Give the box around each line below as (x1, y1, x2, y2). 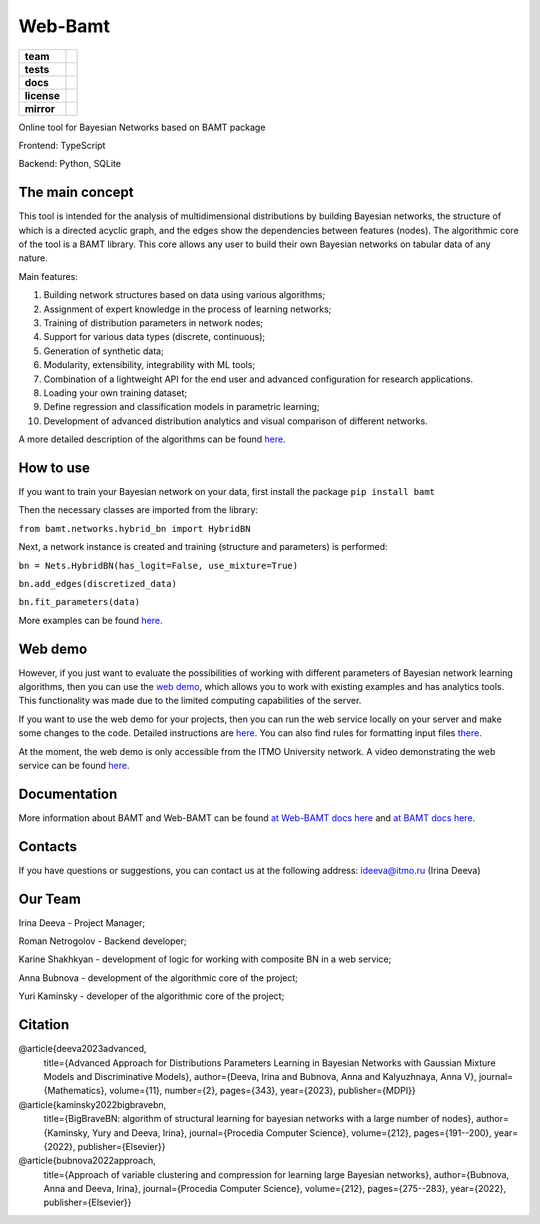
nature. (18, 252, 49, 264)
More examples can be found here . (18, 614, 164, 626)
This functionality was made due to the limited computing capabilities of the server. (18, 695, 362, 707)
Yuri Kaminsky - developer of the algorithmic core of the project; (18, 990, 285, 1002)
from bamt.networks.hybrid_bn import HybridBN (18, 523, 251, 534)
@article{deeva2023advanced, (18, 1043, 147, 1055)
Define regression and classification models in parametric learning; (43, 401, 320, 413)
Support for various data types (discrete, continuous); (43, 331, 265, 343)
